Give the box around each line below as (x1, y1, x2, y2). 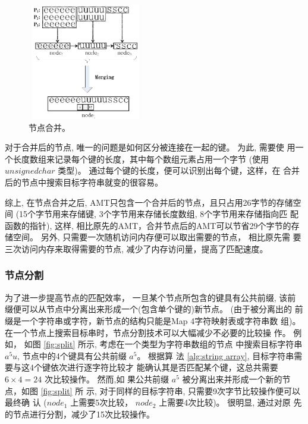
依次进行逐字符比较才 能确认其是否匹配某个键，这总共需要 (50, 361, 278, 373)
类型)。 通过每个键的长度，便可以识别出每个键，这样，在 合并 (58, 164, 300, 177)
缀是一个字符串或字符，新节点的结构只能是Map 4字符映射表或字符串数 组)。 (5, 314, 301, 326)
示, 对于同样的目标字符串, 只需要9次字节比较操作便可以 (86, 384, 301, 397)
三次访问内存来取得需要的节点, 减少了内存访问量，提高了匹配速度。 (5, 242, 268, 255)
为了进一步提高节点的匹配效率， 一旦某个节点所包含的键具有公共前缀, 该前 (5, 291, 296, 303)
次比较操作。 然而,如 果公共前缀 (44, 372, 169, 385)
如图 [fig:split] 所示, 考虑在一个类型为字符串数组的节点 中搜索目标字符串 (24, 338, 303, 350)
